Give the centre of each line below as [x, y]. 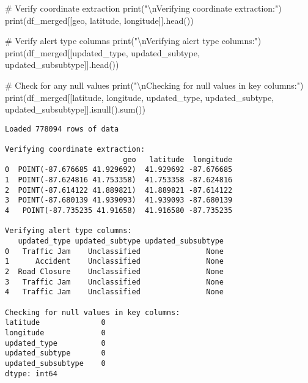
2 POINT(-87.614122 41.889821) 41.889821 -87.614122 [119, 190]
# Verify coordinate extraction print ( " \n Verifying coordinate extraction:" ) [143, 8]
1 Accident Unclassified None [114, 262]
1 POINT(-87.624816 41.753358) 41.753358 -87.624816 [119, 180]
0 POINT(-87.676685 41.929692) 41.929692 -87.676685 [119, 170]
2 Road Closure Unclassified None [114, 271]
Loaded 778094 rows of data [62, 129]
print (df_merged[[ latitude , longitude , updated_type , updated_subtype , [140, 97]
